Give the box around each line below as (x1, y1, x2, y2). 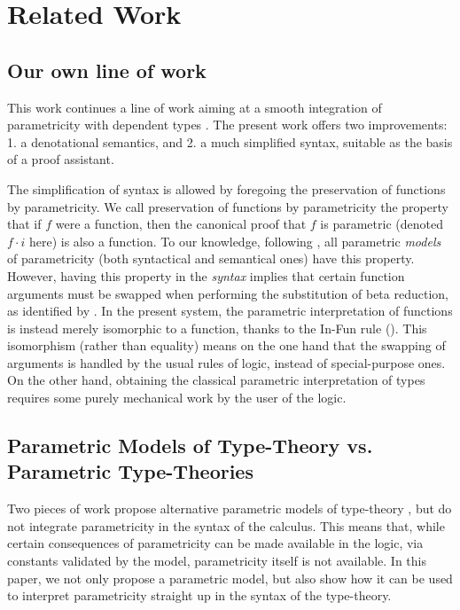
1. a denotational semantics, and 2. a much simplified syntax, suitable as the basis (7, 132, 453, 151)
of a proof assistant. (7, 150, 114, 168)
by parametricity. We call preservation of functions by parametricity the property (7, 197, 448, 215)
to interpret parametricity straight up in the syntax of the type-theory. (7, 586, 392, 605)
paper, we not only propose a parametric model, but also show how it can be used (7, 568, 453, 587)
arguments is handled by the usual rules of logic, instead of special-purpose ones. (7, 353, 446, 371)
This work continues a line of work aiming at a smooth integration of (7, 98, 382, 116)
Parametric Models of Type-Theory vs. (7, 432, 373, 459)
